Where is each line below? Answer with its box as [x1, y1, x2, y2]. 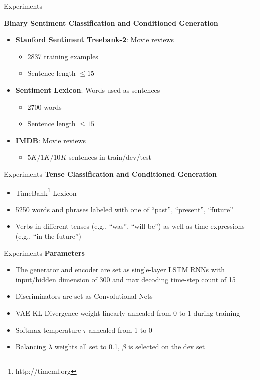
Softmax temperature [15, 324, 81, 335]
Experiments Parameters [4, 247, 85, 258]
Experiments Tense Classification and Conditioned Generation [4, 168, 217, 179]
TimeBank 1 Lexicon [15, 186, 77, 198]
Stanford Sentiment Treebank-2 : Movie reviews [15, 34, 174, 45]
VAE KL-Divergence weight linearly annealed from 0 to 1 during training [15, 307, 240, 318]
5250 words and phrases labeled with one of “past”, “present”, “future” [15, 204, 233, 214]
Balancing [15, 341, 46, 352]
